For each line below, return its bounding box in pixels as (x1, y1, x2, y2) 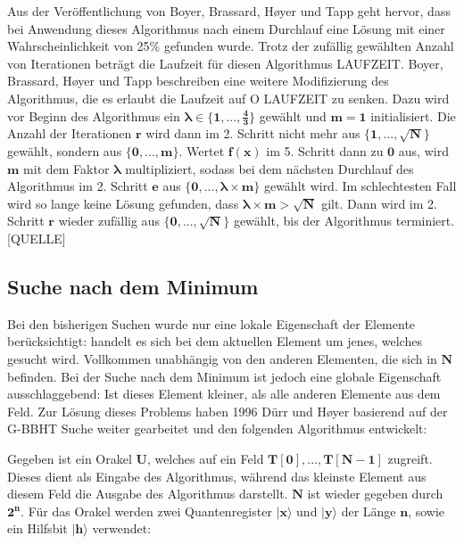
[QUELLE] (7, 228, 66, 247)
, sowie (408, 501, 445, 520)
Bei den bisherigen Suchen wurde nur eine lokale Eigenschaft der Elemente (7, 314, 416, 333)
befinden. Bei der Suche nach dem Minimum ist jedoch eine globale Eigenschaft (7, 367, 442, 385)
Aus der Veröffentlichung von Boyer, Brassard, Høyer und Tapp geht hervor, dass (7, 2, 451, 20)
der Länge (341, 501, 396, 520)
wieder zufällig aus (58, 211, 160, 230)
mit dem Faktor (23, 159, 110, 177)
